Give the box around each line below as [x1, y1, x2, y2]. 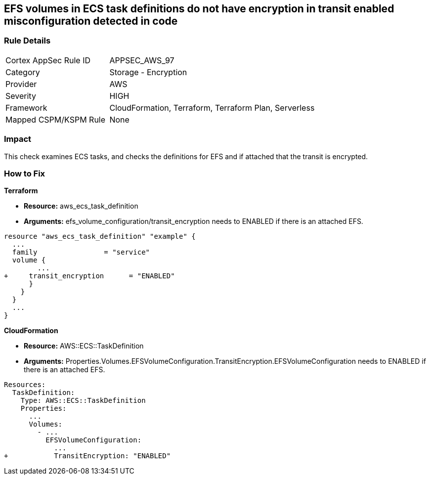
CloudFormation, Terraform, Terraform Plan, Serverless [109, 102, 315, 113]
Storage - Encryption [109, 67, 187, 77]
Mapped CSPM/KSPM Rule [5, 114, 106, 125]
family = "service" [12, 248, 150, 257]
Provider [5, 79, 37, 89]
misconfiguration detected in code [4, 15, 178, 27]
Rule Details [4, 36, 51, 46]
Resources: [4, 381, 46, 389]
